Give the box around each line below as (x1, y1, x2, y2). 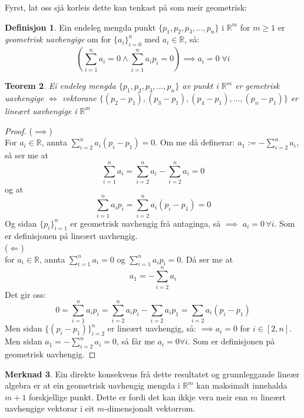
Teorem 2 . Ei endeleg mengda (5, 79, 116, 92)
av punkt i (182, 79, 219, 92)
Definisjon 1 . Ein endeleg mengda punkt (5, 21, 156, 33)
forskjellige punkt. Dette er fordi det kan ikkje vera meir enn (29, 390, 248, 403)
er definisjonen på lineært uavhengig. (5, 230, 138, 242)
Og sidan (5, 217, 37, 229)
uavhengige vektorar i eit (5, 402, 95, 414)
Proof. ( (5, 124, 32, 137)
